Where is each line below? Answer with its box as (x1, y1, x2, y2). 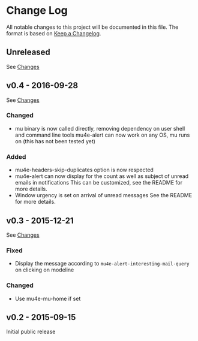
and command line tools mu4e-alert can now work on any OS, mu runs (14, 131, 190, 138)
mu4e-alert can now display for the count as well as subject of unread (14, 173, 189, 180)
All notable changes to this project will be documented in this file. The (6, 23, 179, 31)
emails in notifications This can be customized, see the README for (14, 179, 183, 186)
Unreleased (6, 47, 51, 58)
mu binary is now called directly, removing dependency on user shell (14, 125, 185, 132)
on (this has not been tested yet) (14, 137, 96, 144)
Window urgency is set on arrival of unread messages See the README (14, 192, 193, 199)
